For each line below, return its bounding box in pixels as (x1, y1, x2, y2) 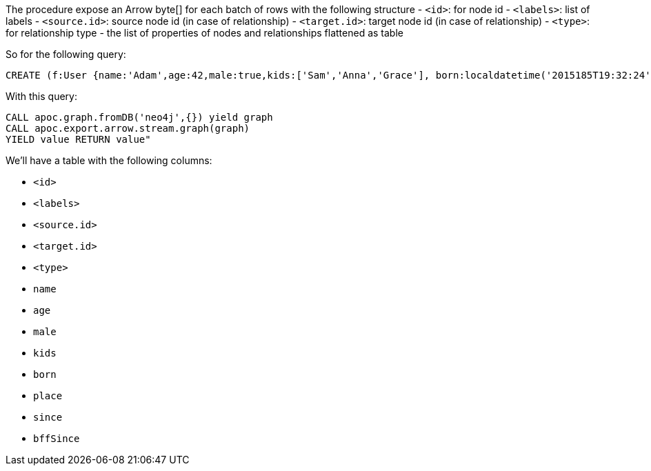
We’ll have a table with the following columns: (6, 154, 212, 166)
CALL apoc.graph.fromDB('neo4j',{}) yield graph (6, 112, 273, 123)
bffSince (33, 433, 80, 444)
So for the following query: (6, 48, 126, 60)
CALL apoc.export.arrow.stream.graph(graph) (6, 123, 250, 134)
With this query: (6, 90, 77, 102)
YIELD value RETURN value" (6, 134, 151, 145)
